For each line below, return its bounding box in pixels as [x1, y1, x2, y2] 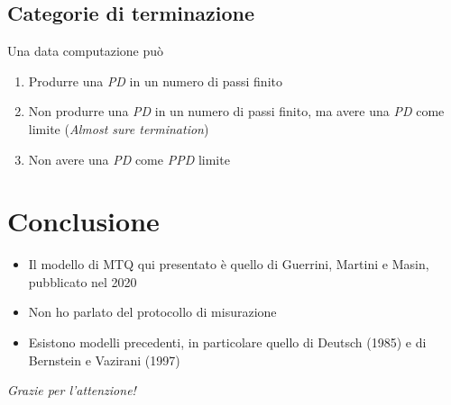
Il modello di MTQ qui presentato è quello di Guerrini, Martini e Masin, [28, 255, 429, 274]
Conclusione [7, 202, 160, 239]
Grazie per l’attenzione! [7, 381, 136, 400]
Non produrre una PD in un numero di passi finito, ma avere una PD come [28, 102, 445, 121]
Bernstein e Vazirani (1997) [28, 350, 180, 369]
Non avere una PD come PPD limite [28, 149, 230, 168]
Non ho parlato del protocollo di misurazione [28, 302, 277, 321]
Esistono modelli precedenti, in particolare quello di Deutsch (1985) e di [28, 333, 427, 352]
